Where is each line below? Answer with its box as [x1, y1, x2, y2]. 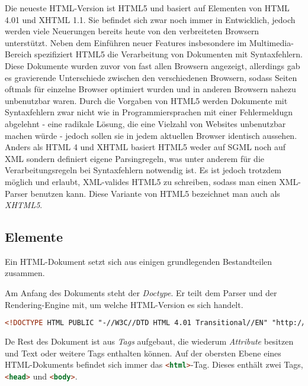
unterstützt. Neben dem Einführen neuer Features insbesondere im [5, 36, 247, 48]
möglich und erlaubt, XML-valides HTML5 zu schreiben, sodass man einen [5, 175, 277, 187]
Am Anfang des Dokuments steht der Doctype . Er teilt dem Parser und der [5, 287, 277, 299]
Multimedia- [249, 36, 294, 48]
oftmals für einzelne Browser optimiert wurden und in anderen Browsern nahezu [5, 83, 296, 95]
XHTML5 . [5, 199, 43, 211]
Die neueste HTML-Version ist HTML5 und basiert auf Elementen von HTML [5, 2, 290, 14]
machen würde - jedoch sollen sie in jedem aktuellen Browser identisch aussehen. [5, 129, 297, 141]
